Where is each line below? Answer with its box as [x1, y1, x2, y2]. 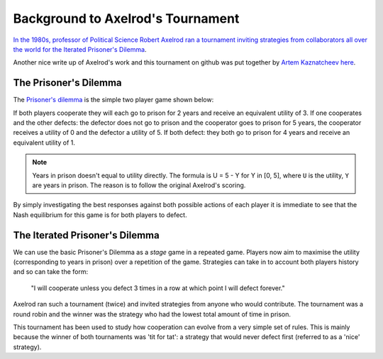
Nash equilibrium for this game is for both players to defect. [13, 210, 187, 219]
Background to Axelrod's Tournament [13, 11, 240, 26]
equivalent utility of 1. [13, 138, 76, 147]
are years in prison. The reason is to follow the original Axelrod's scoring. [32, 181, 246, 189]
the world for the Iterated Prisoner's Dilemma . [13, 45, 147, 53]
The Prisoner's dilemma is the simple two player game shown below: [13, 96, 214, 104]
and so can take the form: [13, 267, 89, 276]
